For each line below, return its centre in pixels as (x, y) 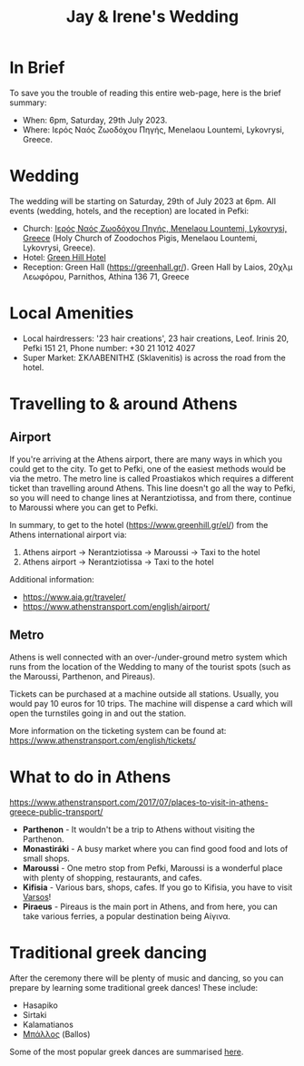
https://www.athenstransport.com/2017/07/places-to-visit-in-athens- (139, 802)
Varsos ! (37, 896)
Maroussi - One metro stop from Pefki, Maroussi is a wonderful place (152, 867)
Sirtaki (34, 1014)
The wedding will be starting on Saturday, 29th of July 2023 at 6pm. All (143, 200)
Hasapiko (40, 1005)
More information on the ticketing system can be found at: (118, 730)
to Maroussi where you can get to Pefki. (84, 507)
